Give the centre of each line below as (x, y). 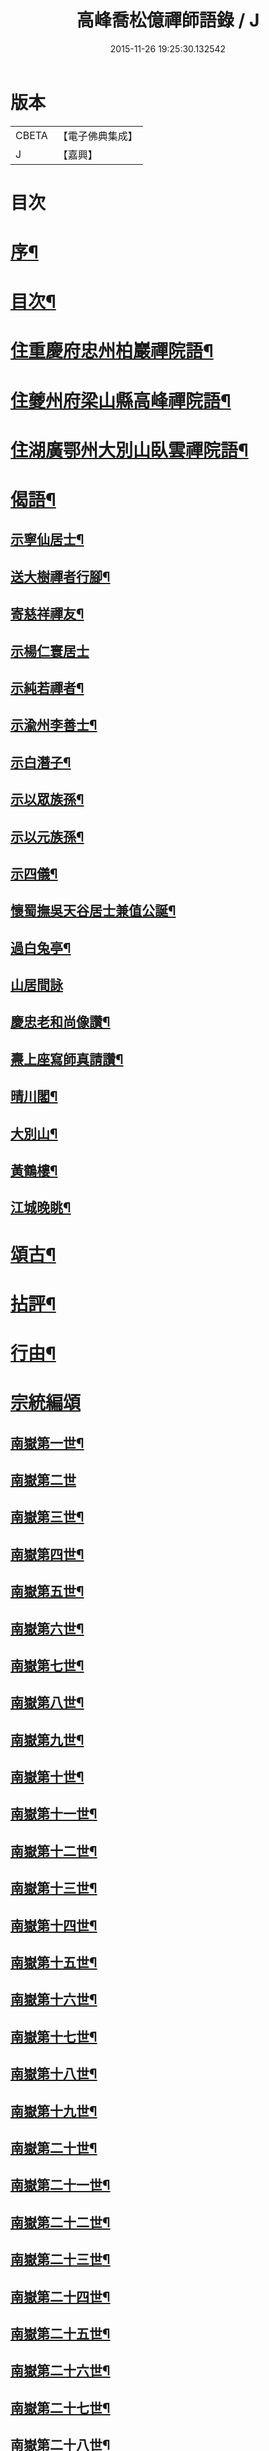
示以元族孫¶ (47, 836)
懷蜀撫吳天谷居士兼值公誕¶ (93, 911)
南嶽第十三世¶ (54, 1888)
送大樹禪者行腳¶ (60, 576)
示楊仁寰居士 (50, 651)
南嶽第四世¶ (47, 1554)
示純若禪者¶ (47, 687)
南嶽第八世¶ (47, 1702)
